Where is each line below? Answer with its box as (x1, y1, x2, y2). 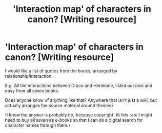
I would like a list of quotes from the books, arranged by (5, 67, 118, 74)
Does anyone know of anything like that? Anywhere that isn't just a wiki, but (5, 97, 157, 103)
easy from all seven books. (5, 88, 60, 93)
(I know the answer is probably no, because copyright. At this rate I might (5, 111, 153, 118)
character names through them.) (5, 122, 70, 128)
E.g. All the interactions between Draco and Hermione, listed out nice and (5, 82, 153, 89)
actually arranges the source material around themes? (5, 102, 114, 108)
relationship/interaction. (5, 73, 53, 79)
